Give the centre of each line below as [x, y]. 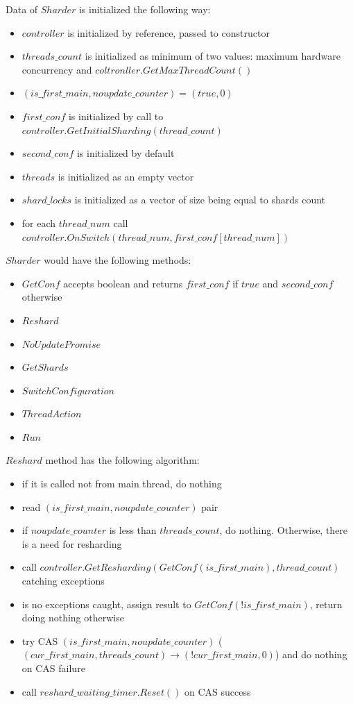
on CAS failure [53, 668]
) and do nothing [311, 654]
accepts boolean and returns [123, 283]
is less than [133, 530]
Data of [22, 9]
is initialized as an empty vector [126, 176]
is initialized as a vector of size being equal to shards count [200, 200]
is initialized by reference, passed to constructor [169, 32]
